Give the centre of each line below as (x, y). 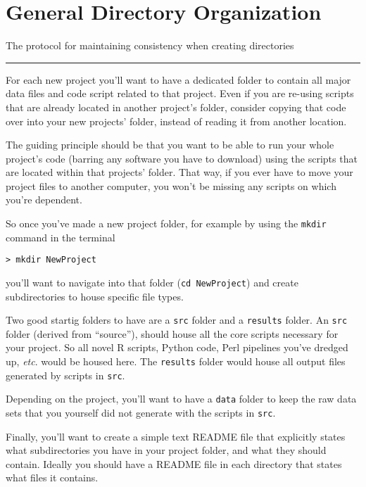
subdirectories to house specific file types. (95, 296)
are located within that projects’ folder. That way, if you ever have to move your (179, 172)
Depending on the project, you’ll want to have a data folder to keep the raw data (181, 399)
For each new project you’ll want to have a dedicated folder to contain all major (178, 79)
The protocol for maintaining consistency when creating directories (150, 45)
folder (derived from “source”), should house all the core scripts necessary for (172, 333)
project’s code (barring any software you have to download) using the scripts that (182, 158)
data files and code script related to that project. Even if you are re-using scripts (180, 93)
